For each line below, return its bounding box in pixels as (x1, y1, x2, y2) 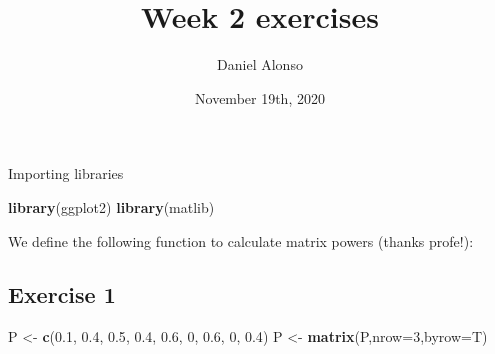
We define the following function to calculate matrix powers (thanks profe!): (8, 230, 474, 251)
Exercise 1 (8, 279, 116, 310)
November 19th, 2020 (195, 87, 325, 108)
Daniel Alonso (217, 54, 303, 75)
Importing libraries (8, 163, 124, 184)
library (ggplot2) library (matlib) (8, 196, 215, 217)
